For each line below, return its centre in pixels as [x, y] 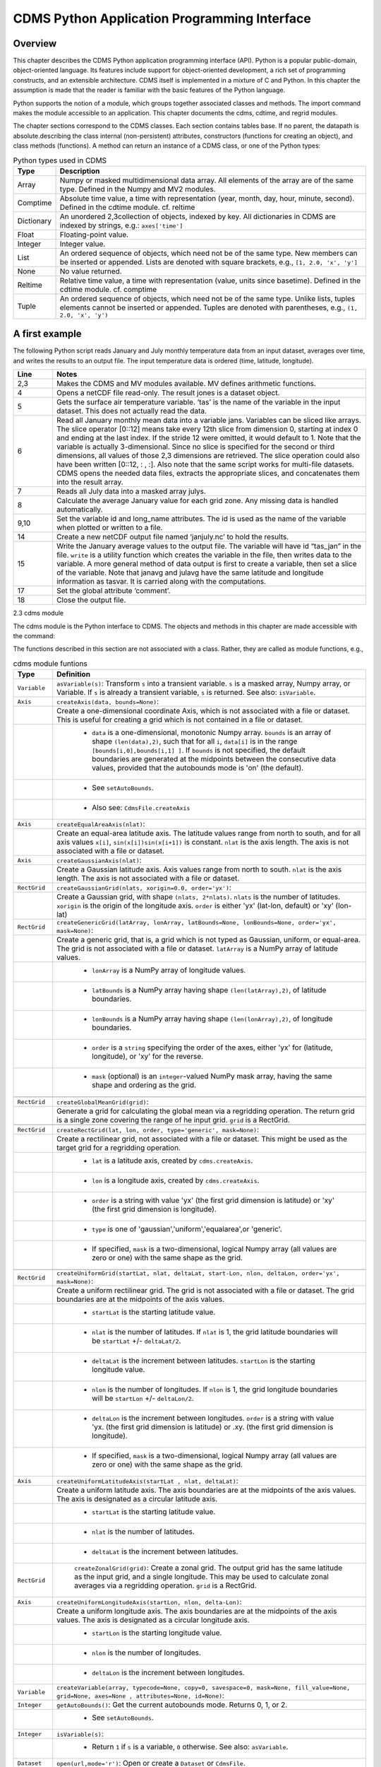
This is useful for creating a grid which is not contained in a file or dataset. [180, 720]
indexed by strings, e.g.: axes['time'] [121, 225]
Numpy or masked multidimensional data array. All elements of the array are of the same [207, 180]
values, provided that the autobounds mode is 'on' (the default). [198, 768]
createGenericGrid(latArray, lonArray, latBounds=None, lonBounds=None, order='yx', [196, 923]
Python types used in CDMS [60, 160]
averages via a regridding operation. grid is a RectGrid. [165, 1585]
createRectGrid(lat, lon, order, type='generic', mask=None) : [158, 1129]
